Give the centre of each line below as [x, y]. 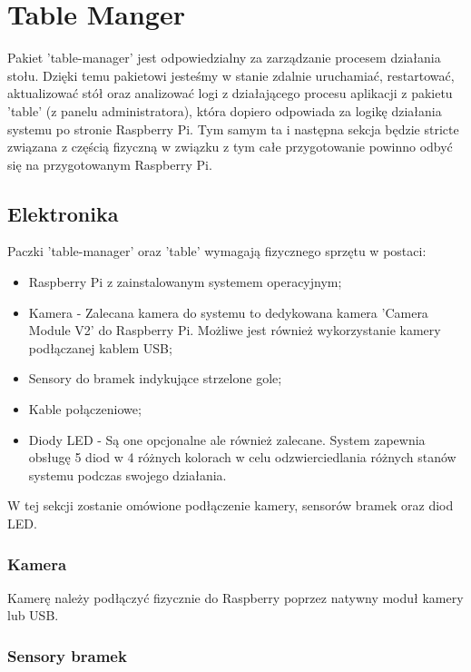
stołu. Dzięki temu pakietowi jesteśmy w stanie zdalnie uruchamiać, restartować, [231, 75]
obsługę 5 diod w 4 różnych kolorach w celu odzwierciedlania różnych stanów [242, 457]
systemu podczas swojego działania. [128, 474]
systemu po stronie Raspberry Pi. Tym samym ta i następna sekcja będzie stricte [233, 128]
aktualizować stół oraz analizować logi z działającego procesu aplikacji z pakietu [230, 93]
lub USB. [33, 615]
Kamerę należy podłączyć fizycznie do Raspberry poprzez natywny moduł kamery [235, 597]
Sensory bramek [67, 655]
